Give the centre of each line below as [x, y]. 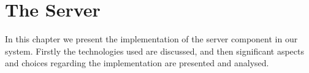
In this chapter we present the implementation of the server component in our [151, 39]
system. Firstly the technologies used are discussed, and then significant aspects [154, 51]
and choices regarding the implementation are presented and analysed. [137, 63]
